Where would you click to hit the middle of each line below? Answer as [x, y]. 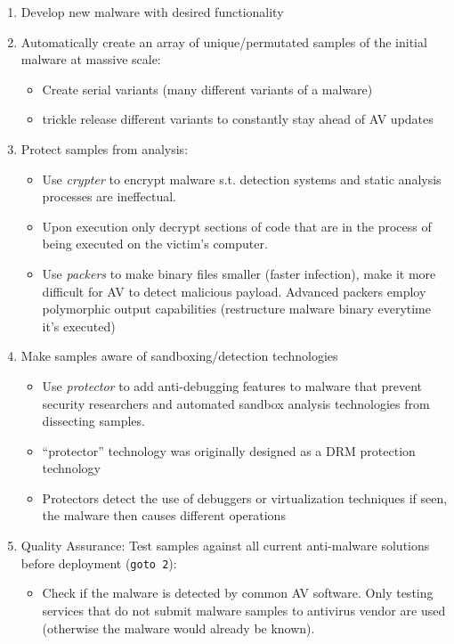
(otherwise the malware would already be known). [178, 628]
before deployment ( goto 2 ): [99, 562]
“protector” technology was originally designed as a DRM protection [229, 450]
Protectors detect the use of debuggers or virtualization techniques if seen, [245, 497]
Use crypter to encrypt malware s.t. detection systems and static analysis [242, 179]
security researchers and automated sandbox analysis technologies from [236, 403]
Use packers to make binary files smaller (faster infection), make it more [239, 273]
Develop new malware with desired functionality [152, 12]
